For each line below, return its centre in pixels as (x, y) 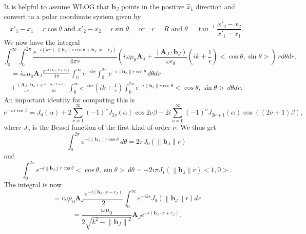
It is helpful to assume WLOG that (57, 6)
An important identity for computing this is (69, 99)
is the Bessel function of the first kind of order (101, 127)
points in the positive (153, 6)
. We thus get (196, 127)
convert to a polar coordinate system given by (73, 16)
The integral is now (33, 185)
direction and (215, 6)
